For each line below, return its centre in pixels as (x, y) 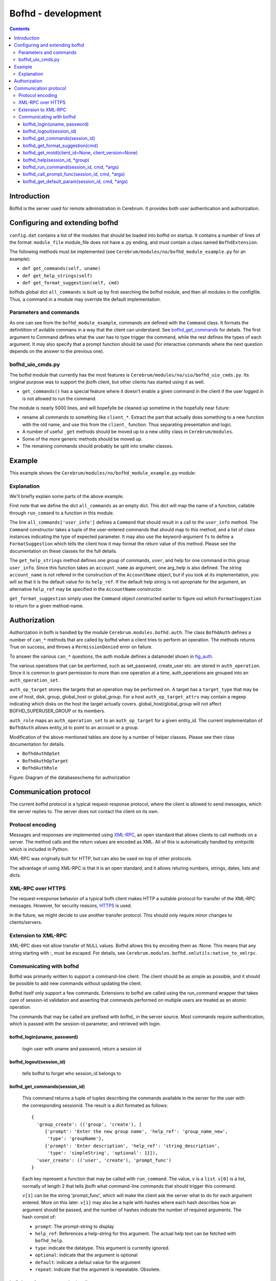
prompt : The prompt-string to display (75, 1226)
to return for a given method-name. (47, 606)
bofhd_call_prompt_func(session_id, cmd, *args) (74, 174)
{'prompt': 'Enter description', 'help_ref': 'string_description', (132, 1146)
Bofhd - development (55, 13)
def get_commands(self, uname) (61, 268)
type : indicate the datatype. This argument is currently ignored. (102, 1248)
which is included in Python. (39, 849)
